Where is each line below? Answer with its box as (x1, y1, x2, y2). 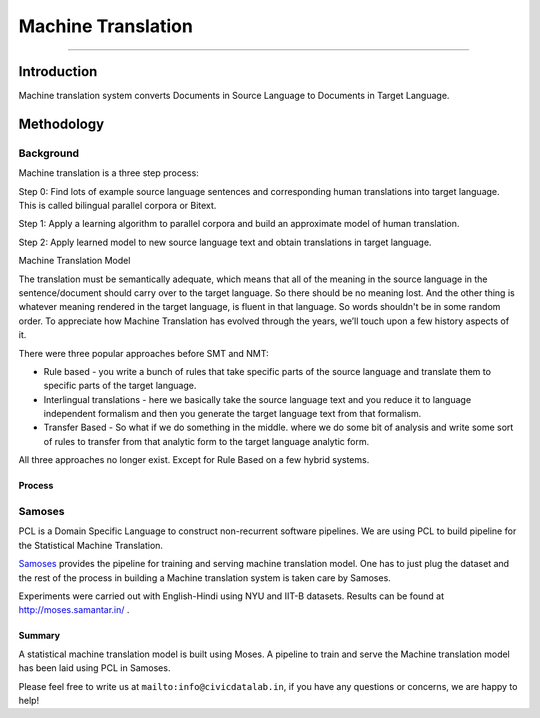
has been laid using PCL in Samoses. (18, 662, 171, 674)
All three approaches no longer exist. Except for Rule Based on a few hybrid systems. (18, 454, 370, 466)
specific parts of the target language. (43, 380, 197, 392)
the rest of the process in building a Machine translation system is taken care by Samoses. (18, 571, 392, 584)
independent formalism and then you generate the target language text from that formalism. (43, 408, 422, 420)
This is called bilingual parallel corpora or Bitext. (18, 200, 217, 211)
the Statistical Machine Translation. (18, 539, 164, 551)
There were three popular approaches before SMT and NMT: (18, 347, 269, 359)
